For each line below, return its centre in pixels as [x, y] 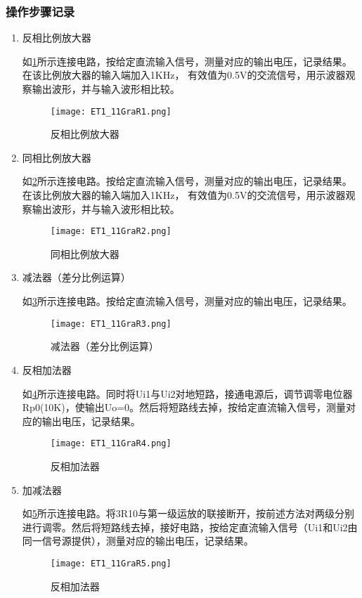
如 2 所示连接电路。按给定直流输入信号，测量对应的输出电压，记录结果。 [187, 181]
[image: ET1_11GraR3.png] [111, 324]
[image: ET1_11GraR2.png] [111, 232]
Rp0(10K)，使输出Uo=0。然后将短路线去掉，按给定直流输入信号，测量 [184, 407]
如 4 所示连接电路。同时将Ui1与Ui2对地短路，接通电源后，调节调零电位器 [187, 393]
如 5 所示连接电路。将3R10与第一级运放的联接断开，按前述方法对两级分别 [188, 513]
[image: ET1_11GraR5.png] [111, 563]
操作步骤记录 [40, 11]
